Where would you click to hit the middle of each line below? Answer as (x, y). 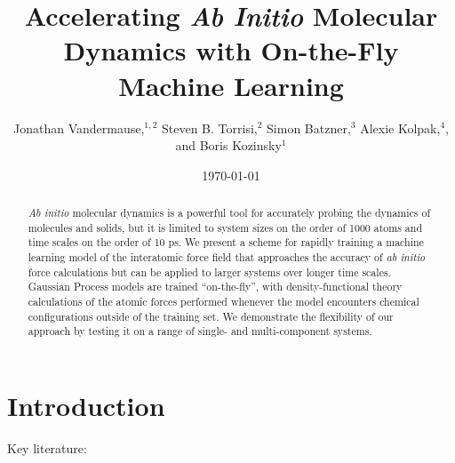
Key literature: (47, 447)
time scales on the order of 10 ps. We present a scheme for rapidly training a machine (226, 242)
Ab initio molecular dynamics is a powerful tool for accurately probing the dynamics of (229, 213)
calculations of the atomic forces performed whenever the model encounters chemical (224, 302)
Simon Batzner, (309, 128)
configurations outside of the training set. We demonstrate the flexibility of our (211, 316)
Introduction (86, 405)
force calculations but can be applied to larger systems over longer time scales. (209, 271)
